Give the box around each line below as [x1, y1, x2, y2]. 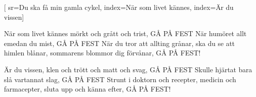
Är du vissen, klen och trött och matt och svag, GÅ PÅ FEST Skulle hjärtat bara [4, 64, 252, 74]
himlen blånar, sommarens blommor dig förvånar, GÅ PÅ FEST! [4, 48, 201, 58]
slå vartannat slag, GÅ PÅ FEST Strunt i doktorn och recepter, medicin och [4, 74, 236, 84]
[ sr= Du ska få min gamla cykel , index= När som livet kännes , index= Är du [4, 2, 234, 12]
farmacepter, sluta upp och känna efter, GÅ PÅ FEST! [4, 84, 171, 94]
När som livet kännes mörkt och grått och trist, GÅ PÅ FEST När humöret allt [4, 28, 247, 39]
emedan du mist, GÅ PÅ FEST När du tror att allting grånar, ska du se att [4, 38, 235, 48]
